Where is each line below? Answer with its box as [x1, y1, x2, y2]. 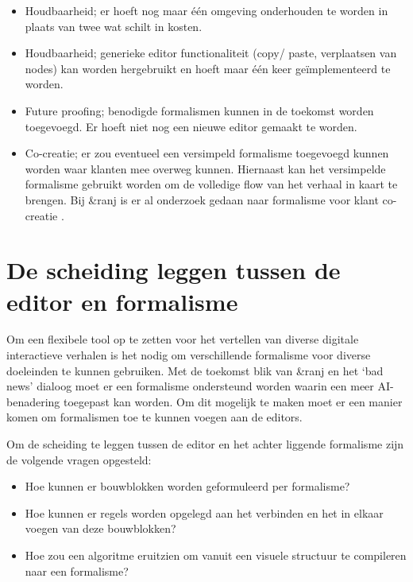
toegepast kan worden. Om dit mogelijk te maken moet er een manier [64, 393, 403, 409]
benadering [6, 393, 60, 409]
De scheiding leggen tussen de [6, 254, 341, 286]
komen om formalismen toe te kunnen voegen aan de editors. [6, 409, 303, 425]
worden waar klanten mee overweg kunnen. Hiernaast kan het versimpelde [25, 160, 386, 177]
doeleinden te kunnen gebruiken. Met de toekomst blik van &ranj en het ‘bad [6, 362, 384, 378]
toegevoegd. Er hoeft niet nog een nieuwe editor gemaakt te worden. [25, 118, 357, 134]
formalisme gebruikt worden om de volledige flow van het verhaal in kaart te [25, 176, 398, 192]
